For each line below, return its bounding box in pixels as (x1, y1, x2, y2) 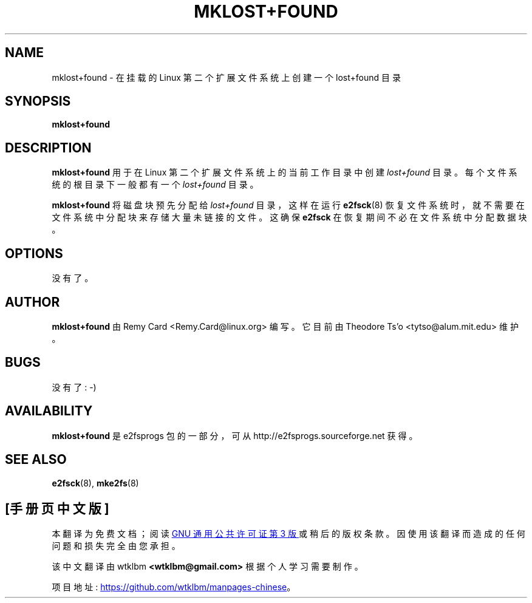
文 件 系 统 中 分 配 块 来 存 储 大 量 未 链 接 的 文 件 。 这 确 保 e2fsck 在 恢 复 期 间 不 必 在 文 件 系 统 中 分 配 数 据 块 (52, 212, 527, 223)
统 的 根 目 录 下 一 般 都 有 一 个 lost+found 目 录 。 (52, 179, 259, 190)
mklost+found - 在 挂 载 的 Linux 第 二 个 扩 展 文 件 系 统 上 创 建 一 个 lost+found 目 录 (52, 72, 401, 83)
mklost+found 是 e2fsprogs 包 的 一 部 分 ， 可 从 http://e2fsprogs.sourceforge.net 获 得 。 (52, 430, 418, 441)
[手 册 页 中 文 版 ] (5, 500, 109, 516)
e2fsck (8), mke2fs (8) (52, 477, 139, 488)
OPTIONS (5, 245, 63, 261)
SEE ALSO (5, 452, 67, 468)
